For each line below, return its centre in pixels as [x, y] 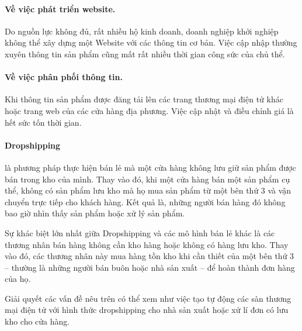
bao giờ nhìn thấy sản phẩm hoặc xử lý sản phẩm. [95, 213]
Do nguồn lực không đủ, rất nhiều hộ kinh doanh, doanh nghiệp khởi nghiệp [142, 31]
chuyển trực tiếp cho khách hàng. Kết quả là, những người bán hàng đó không [145, 201]
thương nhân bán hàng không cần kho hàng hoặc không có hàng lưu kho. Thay [147, 244]
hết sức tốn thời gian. [43, 122]
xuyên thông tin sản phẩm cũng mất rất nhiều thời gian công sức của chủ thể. [145, 54]
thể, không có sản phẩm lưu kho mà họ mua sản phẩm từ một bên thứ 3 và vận [148, 190]
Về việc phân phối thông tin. [64, 77]
